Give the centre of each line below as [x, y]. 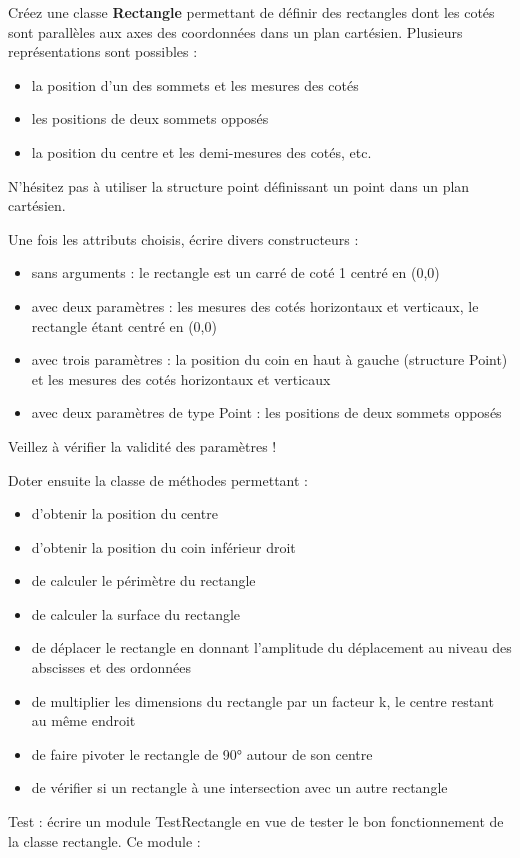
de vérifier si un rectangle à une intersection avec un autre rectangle [239, 787]
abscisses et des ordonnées [111, 667]
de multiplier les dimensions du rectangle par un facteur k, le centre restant [262, 700]
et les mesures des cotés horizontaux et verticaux [181, 378]
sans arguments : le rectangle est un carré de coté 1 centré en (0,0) [235, 272]
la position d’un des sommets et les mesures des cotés [195, 84]
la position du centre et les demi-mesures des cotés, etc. [201, 151]
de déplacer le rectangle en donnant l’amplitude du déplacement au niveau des [271, 647]
